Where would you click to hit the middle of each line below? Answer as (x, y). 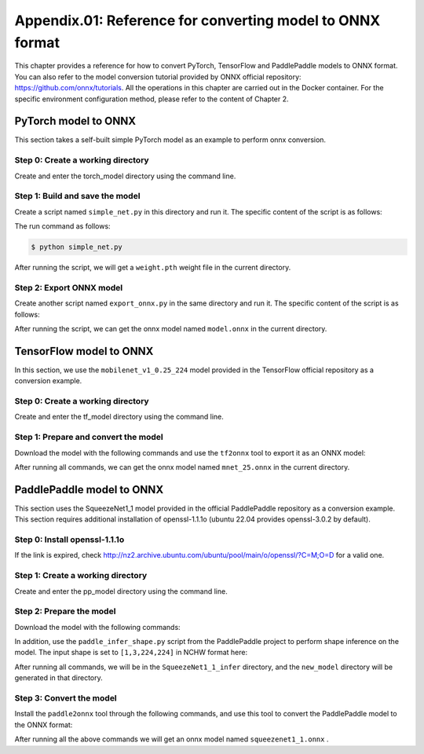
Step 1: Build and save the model (77, 196)
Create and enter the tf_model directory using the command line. (119, 417)
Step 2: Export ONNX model (69, 287)
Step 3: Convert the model (66, 698)
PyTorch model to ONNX (75, 121)
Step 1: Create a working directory (81, 576)
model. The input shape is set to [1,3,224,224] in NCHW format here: (131, 653)
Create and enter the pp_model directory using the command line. (121, 591)
